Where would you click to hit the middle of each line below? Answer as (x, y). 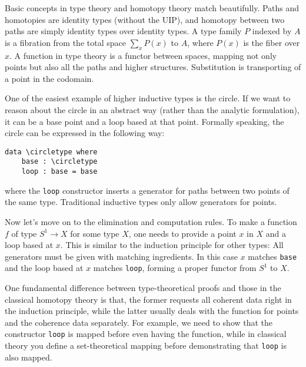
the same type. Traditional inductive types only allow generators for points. (141, 202)
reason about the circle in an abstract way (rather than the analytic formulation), (152, 109)
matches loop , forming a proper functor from (175, 268)
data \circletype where (51, 152)
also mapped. (29, 357)
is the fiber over (272, 42)
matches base (272, 256)
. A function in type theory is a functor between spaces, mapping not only (143, 55)
